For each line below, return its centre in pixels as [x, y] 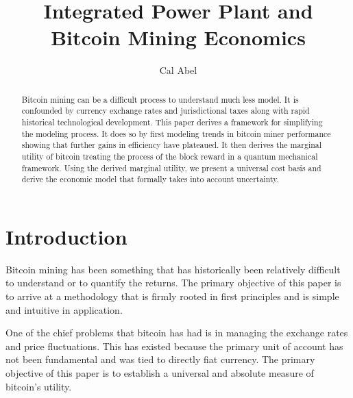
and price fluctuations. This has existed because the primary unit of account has [174, 346]
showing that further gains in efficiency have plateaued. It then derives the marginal [172, 145]
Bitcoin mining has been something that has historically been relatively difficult [173, 269]
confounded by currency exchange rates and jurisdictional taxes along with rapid [166, 111]
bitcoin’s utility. [39, 386]
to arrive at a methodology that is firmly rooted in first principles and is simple [172, 296]
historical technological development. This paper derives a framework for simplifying [172, 122]
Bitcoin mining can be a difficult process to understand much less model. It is [160, 99]
